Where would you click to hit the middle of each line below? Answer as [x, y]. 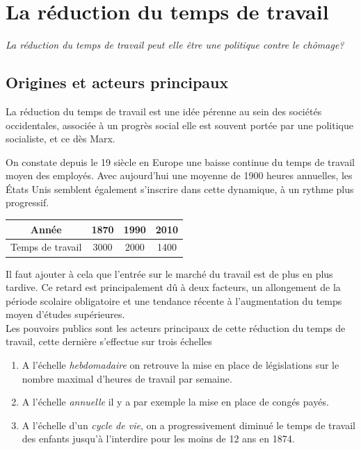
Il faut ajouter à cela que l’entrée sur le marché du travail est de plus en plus [169, 273]
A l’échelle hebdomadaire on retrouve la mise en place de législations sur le [180, 365]
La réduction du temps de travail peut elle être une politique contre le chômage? [175, 45]
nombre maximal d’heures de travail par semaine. [127, 378]
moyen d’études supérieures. [65, 314]
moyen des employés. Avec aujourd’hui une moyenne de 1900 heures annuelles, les [179, 175]
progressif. [27, 202]
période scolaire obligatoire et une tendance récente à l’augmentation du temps [174, 300]
